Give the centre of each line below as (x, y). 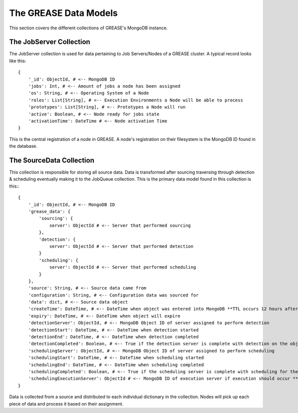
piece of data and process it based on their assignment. (66, 404)
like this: (18, 61)
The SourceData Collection (52, 160)
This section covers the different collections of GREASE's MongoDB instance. (88, 28)
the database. (23, 146)
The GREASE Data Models (63, 13)
